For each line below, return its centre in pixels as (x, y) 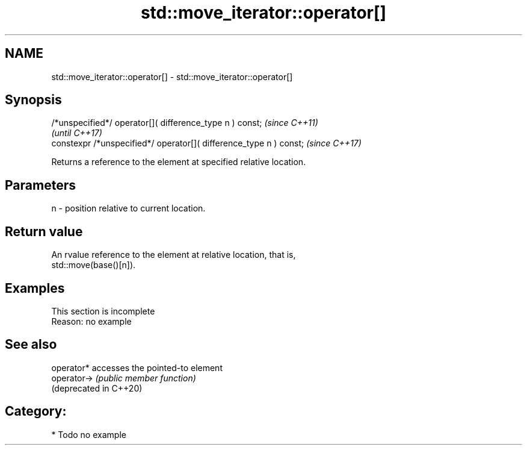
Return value (44, 231)
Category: (36, 411)
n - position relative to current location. (128, 208)
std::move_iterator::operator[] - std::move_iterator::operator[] (172, 77)
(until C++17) (77, 133)
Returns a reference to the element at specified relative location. (179, 162)
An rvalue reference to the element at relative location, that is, (174, 255)
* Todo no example (89, 434)
